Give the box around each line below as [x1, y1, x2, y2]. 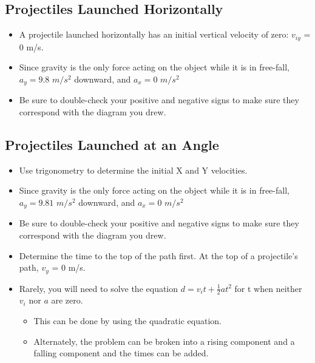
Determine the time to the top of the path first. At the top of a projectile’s [19, 249, 298, 262]
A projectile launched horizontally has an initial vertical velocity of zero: [19, 28, 289, 41]
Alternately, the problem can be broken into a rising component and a [33, 334, 295, 347]
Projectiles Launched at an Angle [5, 135, 219, 154]
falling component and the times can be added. [33, 347, 209, 359]
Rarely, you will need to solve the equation [19, 282, 178, 294]
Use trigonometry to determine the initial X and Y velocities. [19, 163, 248, 176]
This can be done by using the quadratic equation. [33, 314, 222, 327]
